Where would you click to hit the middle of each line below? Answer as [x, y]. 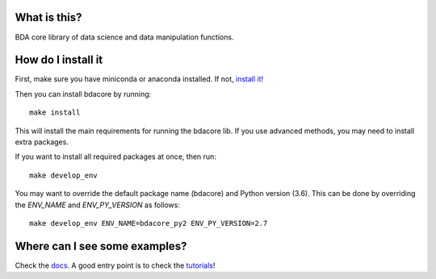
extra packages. [42, 142]
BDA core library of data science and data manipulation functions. [124, 37]
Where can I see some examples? [101, 246]
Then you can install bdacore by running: [83, 94]
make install [55, 112]
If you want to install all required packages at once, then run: [116, 156]
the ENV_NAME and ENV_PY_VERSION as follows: [98, 205]
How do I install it [59, 60]
